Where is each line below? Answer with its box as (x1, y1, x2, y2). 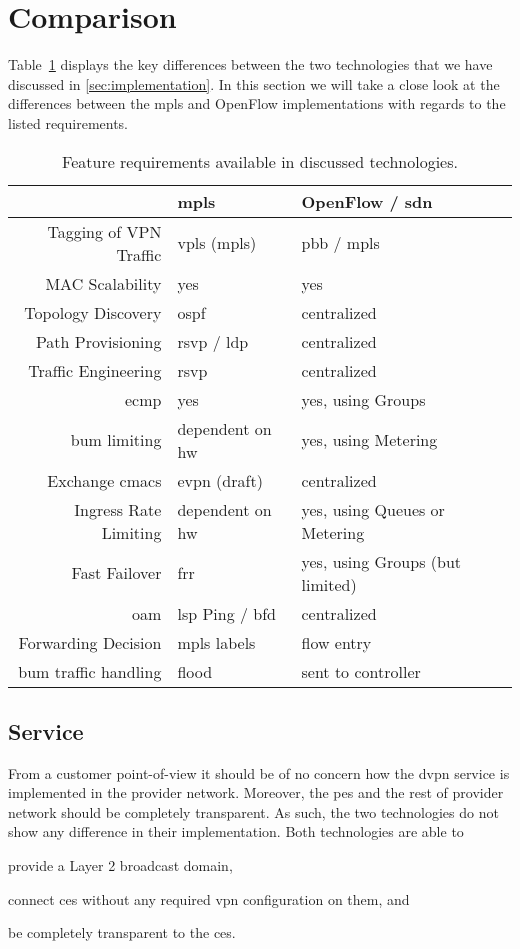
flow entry (301, 630, 372, 654)
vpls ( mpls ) (177, 231, 257, 254)
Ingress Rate (74, 497, 162, 521)
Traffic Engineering (28, 358, 162, 382)
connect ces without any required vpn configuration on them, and (8, 888, 410, 909)
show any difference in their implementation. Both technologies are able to (8, 821, 464, 842)
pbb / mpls (301, 231, 380, 254)
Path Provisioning (35, 329, 162, 353)
